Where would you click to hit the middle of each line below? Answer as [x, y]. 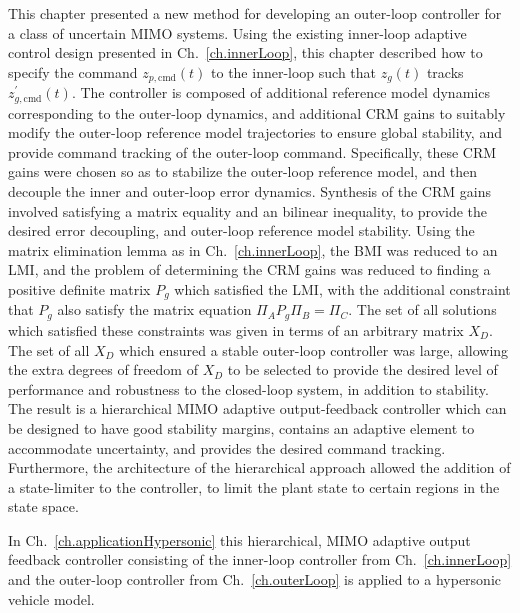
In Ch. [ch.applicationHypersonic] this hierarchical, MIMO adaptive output [239, 539]
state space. [43, 506]
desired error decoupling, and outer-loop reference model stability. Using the [241, 230]
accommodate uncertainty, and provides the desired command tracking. [227, 447]
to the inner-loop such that [294, 71]
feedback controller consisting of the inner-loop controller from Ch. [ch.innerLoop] [260, 559]
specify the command [73, 71]
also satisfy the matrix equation [154, 309]
